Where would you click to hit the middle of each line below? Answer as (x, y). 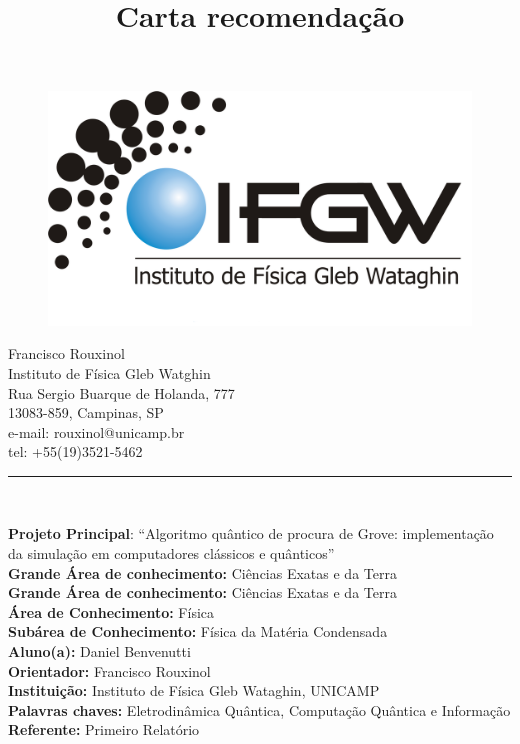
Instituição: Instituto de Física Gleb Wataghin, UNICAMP (194, 690)
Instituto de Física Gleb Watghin (109, 372)
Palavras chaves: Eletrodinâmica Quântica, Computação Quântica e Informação (259, 709)
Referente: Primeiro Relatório (104, 729)
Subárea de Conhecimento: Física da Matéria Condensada (198, 631)
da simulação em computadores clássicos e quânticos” (171, 553)
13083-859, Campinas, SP (86, 412)
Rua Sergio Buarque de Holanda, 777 (121, 392)
